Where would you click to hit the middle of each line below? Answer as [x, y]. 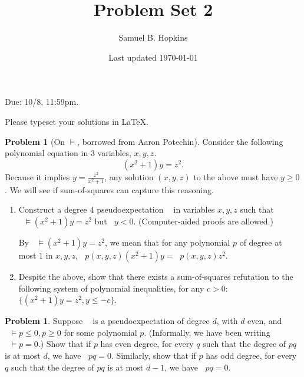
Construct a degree [53, 209]
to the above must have [236, 176]
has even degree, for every [147, 344]
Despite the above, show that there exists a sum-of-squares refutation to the [156, 277]
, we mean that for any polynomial [167, 242]
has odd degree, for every [251, 355]
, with [227, 321]
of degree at [261, 242]
